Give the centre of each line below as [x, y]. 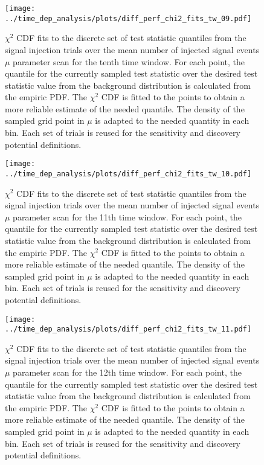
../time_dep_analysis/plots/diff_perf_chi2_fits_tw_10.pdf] [128, 174]
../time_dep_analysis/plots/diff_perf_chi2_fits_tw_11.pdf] [128, 329]
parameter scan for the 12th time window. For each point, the [127, 372]
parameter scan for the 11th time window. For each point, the [127, 216]
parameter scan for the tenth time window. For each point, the [129, 61]
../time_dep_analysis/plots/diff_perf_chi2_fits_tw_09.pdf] [128, 18]
